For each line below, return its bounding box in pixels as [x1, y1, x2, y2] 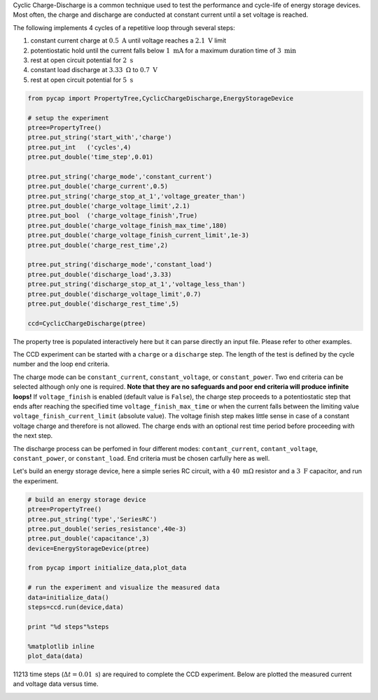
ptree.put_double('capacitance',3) [27, 535, 150, 543]
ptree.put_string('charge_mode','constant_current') [27, 172, 213, 180]
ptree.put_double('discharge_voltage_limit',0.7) [27, 290, 202, 298]
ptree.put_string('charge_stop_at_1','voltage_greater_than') [27, 192, 246, 200]
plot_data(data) [27, 652, 84, 660]
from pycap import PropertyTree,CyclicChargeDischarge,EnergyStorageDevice [27, 94, 294, 102]
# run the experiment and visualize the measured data [27, 584, 220, 592]
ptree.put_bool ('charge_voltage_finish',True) [27, 212, 198, 220]
